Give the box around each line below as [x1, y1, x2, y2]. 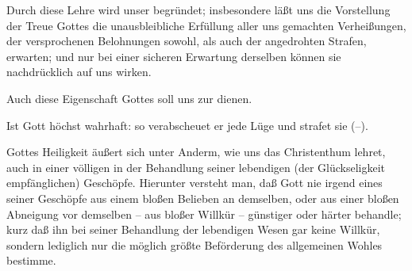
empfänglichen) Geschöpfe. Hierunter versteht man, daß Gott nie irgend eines [6, 174, 383, 191]
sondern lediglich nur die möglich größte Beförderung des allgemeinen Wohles [6, 236, 383, 253]
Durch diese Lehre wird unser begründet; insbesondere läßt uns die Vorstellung [6, 2, 391, 17]
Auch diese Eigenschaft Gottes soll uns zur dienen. [6, 90, 252, 106]
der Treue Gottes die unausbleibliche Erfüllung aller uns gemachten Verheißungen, [6, 17, 406, 33]
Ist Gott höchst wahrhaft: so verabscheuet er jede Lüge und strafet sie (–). [6, 116, 368, 133]
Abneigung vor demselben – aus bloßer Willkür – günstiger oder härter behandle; [6, 205, 402, 222]
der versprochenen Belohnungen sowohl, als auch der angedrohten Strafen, [6, 32, 367, 49]
